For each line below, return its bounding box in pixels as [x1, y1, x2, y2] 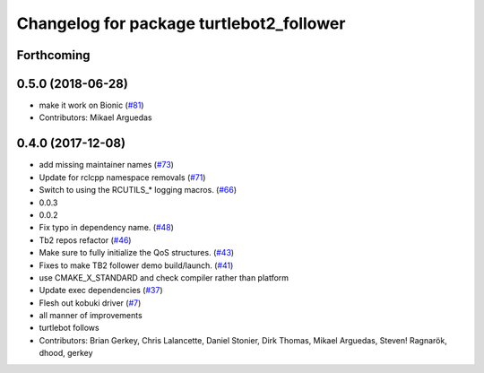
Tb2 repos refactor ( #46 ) [39, 234, 132, 246]
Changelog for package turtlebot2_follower [16, 13, 346, 33]
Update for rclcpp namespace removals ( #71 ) [39, 171, 206, 183]
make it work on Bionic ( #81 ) [39, 100, 144, 111]
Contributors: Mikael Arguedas [39, 112, 152, 123]
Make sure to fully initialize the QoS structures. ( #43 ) [39, 247, 235, 258]
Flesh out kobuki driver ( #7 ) [39, 297, 142, 308]
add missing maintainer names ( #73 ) [39, 160, 175, 170]
